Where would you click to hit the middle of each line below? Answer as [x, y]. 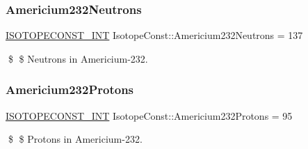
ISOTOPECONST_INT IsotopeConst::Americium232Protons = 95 [149, 115]
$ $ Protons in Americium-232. [75, 139]
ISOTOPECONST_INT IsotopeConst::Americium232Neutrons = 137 [154, 35]
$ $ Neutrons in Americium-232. [78, 58]
